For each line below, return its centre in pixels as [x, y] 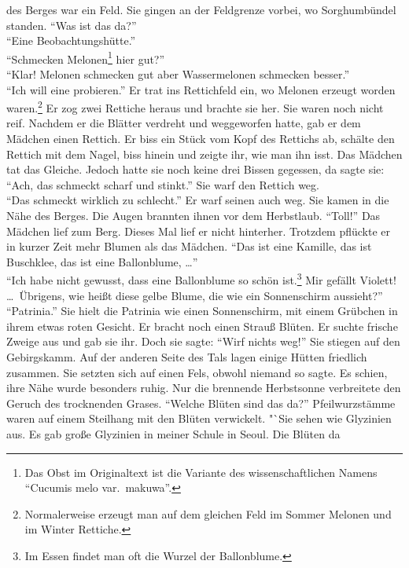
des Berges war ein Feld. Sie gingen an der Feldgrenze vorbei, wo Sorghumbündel [201, 9]
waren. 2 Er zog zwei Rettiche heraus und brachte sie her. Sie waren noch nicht [195, 106]
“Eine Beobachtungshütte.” [71, 40]
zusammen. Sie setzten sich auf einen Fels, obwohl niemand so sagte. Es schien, [197, 372]
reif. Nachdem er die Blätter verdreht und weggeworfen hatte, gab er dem [184, 123]
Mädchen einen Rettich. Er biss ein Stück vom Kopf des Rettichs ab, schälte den [201, 139]
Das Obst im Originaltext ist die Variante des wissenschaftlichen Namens [201, 472]
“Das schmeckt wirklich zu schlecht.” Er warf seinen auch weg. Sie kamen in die [198, 200]
